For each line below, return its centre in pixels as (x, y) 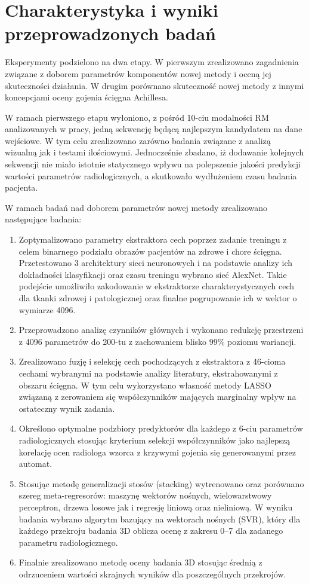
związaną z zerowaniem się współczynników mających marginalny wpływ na (157, 397)
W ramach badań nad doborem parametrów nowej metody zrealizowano (136, 207)
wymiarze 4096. (47, 309)
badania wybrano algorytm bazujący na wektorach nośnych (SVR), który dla (160, 519)
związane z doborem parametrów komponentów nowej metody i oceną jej (138, 73)
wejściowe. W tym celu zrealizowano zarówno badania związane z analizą (138, 140)
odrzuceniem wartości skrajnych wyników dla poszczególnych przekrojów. (152, 574)
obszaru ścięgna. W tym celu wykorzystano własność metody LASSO (145, 385)
